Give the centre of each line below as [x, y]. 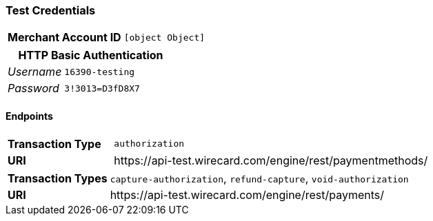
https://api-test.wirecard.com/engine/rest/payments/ [247, 194]
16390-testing [100, 72]
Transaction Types [58, 178]
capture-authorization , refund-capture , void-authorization [259, 178]
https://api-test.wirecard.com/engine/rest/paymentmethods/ [271, 160]
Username [35, 72]
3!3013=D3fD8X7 [102, 88]
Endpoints [29, 116]
